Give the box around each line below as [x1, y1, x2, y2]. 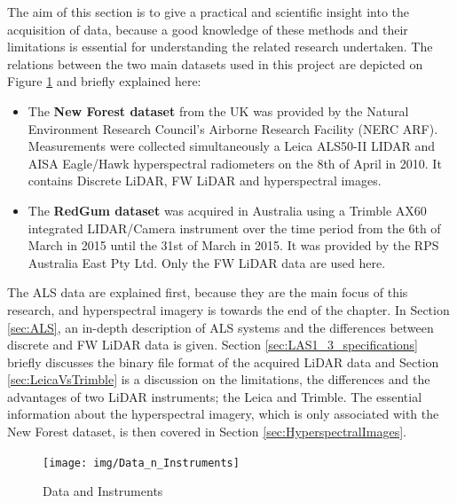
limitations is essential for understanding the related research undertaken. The [7, 37, 433, 56]
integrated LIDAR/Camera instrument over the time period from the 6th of [28, 218, 441, 237]
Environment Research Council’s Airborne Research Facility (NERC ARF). [28, 119, 438, 138]
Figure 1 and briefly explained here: [7, 72, 201, 90]
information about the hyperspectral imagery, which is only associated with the [7, 405, 439, 423]
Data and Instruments [43, 482, 163, 500]
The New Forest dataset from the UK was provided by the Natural [28, 101, 409, 120]
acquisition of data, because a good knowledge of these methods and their [7, 20, 408, 38]
